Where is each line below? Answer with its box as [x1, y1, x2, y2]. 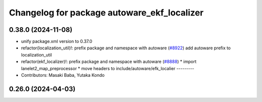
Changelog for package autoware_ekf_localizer [9, 7, 204, 18]
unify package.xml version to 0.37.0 [21, 39, 92, 44]
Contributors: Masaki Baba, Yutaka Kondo [21, 73, 105, 78]
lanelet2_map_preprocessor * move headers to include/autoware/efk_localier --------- [21, 65, 194, 71]
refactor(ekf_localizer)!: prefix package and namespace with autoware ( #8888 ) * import [21, 58, 196, 65]
